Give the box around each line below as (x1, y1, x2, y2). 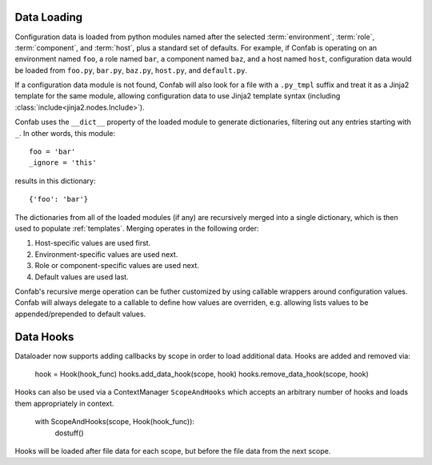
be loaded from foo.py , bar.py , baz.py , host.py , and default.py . (14, 65, 248, 75)
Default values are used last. (34, 272, 129, 282)
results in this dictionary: (14, 176, 96, 186)
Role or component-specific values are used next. (34, 261, 200, 271)
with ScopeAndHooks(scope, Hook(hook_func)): (34, 417, 195, 427)
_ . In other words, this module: (14, 128, 116, 138)
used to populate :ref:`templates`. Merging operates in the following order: (14, 223, 259, 233)
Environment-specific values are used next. (34, 249, 178, 259)
